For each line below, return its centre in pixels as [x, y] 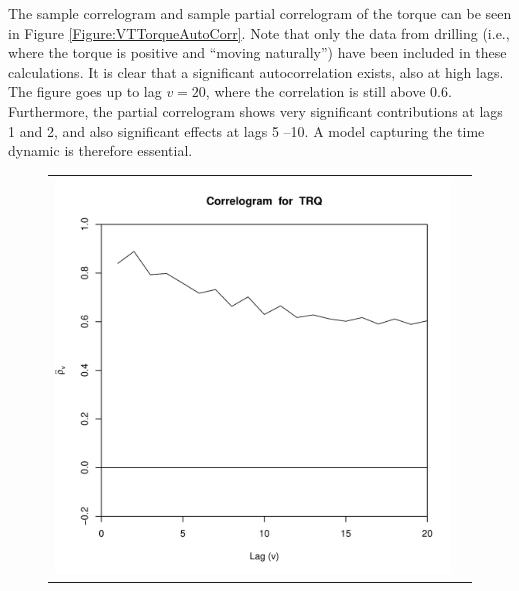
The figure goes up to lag [85, 91]
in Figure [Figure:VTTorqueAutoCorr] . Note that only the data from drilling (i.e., [259, 32]
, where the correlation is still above [315, 91]
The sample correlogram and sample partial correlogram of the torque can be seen [260, 13]
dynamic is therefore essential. [100, 150]
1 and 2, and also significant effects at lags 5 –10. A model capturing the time [246, 130]
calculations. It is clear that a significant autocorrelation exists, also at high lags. [256, 71]
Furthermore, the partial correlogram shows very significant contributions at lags [255, 110]
